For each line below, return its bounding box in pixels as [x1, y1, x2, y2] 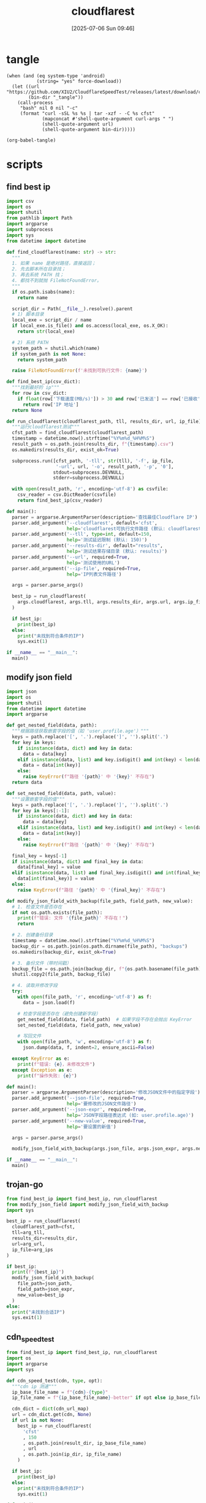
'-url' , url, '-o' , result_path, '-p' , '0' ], [55, 463, 174, 470]
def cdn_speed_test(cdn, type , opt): [6, 1377, 103, 1383]
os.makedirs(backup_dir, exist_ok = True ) [12, 949, 116, 955]
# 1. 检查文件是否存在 [12, 904, 63, 910]
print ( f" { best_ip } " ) [12, 1269, 64, 1276]
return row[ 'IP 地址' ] [22, 401, 79, 408]
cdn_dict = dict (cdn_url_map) [12, 1406, 89, 1412]
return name [17, 294, 48, 301]
